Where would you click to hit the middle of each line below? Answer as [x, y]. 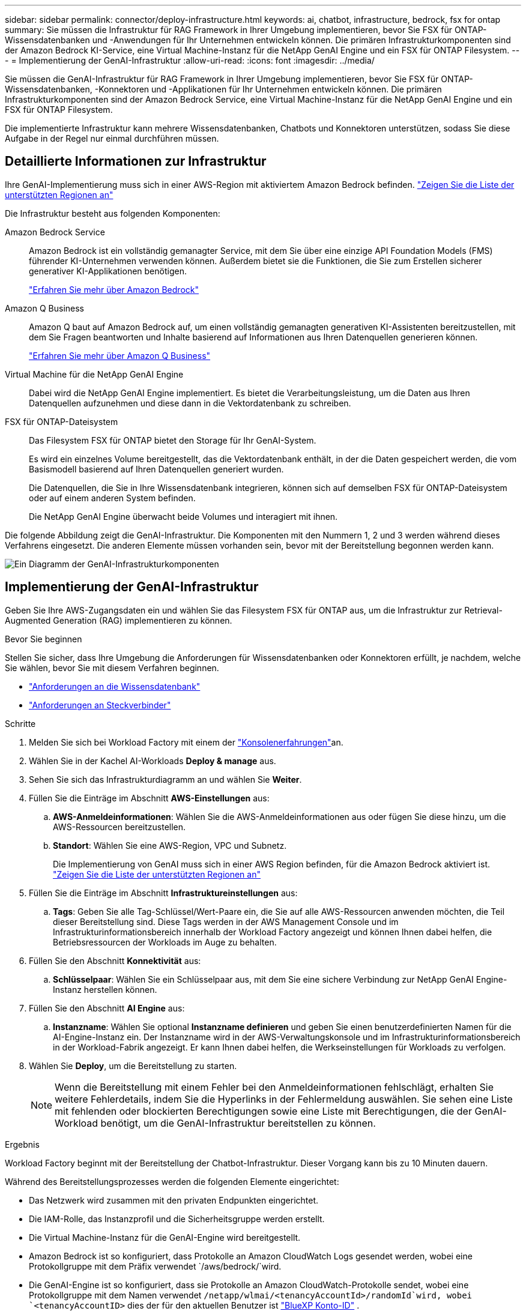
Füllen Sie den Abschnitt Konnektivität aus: [115, 960]
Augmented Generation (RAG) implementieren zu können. [119, 620]
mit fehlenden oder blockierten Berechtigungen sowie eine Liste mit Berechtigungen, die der [263, 1111]
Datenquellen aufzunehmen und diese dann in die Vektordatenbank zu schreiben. [190, 403]
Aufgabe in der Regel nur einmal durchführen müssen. [112, 138]
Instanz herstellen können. [105, 989]
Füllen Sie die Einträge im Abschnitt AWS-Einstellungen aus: [149, 798]
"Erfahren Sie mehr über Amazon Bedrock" [114, 289]
